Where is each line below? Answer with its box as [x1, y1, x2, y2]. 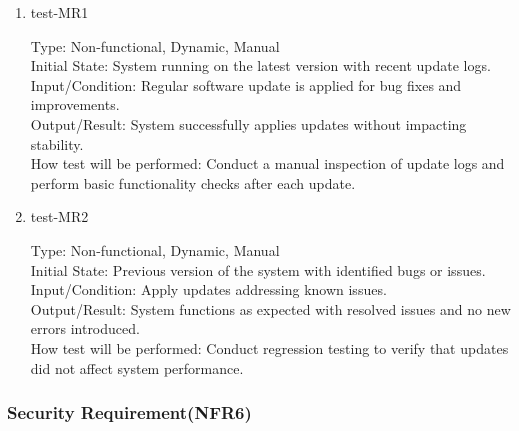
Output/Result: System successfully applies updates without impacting [30, 113, 467, 134]
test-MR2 [30, 206, 89, 227]
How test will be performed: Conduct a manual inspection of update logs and [30, 153, 505, 174]
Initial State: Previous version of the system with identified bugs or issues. [30, 259, 486, 280]
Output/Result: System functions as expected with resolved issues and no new [30, 298, 511, 319]
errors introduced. [30, 318, 140, 339]
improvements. [30, 94, 120, 115]
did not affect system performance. [30, 357, 244, 378]
